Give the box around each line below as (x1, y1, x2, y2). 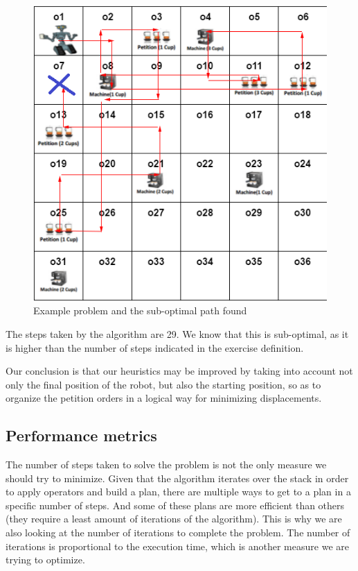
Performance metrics (6, 425, 157, 446)
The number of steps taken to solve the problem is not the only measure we (6, 457, 327, 472)
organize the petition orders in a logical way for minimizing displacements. (6, 391, 322, 405)
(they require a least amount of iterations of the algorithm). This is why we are (6, 511, 342, 526)
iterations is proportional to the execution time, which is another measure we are (6, 538, 349, 553)
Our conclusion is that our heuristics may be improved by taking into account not (6, 364, 353, 378)
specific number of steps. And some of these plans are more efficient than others (6, 497, 345, 512)
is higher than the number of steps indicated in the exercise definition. (6, 340, 304, 355)
